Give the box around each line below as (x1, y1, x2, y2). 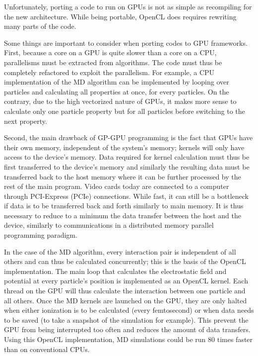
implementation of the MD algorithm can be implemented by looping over (4, 77, 229, 87)
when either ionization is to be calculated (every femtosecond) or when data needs (4, 305, 254, 315)
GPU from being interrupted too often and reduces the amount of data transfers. (4, 324, 251, 335)
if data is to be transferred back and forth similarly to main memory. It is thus (4, 200, 244, 211)
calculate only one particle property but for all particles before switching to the (4, 105, 245, 116)
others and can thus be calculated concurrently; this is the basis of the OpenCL (4, 256, 246, 267)
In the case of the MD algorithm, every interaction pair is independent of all (4, 246, 236, 257)
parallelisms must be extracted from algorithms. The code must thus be (4, 57, 222, 67)
